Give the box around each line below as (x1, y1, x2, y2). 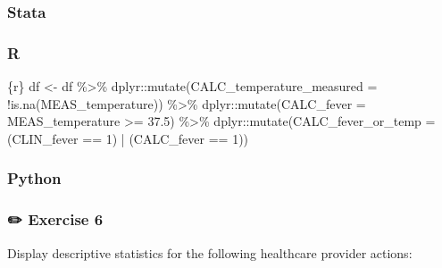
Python (7, 167, 62, 189)
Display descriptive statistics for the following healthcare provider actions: (7, 243, 413, 262)
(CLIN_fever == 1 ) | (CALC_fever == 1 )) (7, 129, 249, 147)
